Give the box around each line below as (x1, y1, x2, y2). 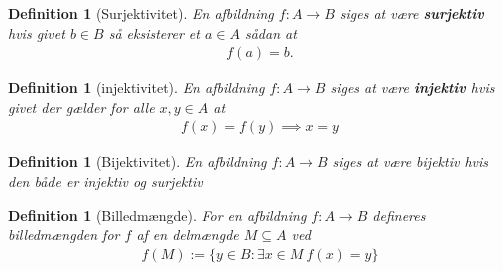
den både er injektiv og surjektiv (8, 171, 203, 192)
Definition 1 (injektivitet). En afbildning (8, 77, 265, 98)
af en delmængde (136, 224, 239, 245)
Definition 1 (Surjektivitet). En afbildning (8, 3, 274, 23)
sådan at (244, 22, 297, 43)
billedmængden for (8, 224, 120, 245)
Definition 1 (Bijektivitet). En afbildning (8, 151, 267, 172)
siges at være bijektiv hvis (332, 151, 489, 172)
